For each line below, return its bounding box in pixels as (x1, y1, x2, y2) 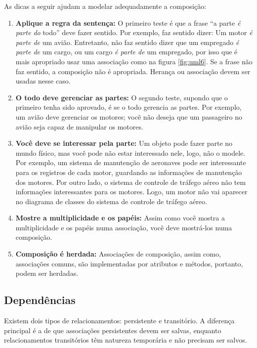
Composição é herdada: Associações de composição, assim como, (15, 249, 221, 259)
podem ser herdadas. (15, 268, 79, 278)
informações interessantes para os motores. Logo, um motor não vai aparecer (15, 186, 248, 197)
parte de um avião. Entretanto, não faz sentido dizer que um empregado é (15, 37, 239, 47)
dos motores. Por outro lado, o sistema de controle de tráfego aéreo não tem (15, 176, 246, 187)
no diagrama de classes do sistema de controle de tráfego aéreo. (15, 196, 207, 206)
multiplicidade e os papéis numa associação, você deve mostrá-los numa (15, 222, 232, 232)
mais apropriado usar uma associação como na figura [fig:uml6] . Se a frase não (15, 56, 253, 66)
